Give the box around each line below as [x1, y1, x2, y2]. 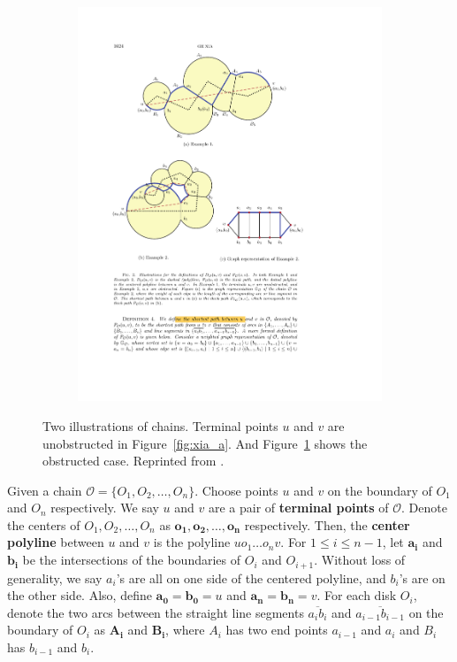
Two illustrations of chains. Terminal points [42, 416, 278, 435]
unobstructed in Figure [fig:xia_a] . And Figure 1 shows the [42, 434, 368, 452]
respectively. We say [50, 498, 159, 517]
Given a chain [7, 481, 82, 499]
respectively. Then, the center [244, 515, 410, 534]
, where [165, 620, 205, 639]
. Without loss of [314, 550, 406, 569]
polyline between [7, 533, 104, 551]
